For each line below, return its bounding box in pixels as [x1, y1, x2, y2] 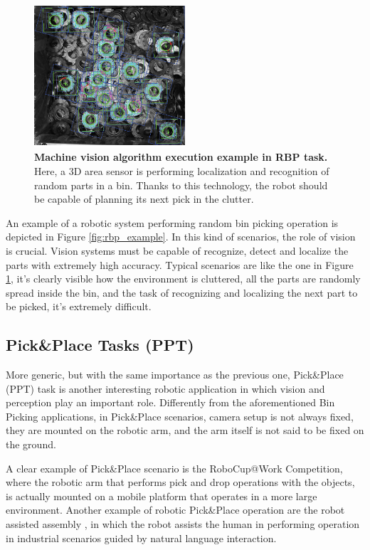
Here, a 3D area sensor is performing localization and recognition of [34, 163, 329, 178]
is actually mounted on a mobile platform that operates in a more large [6, 488, 317, 503]
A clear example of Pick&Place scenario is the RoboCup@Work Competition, [6, 460, 343, 475]
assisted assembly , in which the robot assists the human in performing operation [6, 517, 360, 532]
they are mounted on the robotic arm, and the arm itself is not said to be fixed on [6, 423, 364, 438]
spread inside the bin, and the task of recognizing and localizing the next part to [6, 285, 358, 300]
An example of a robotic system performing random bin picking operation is [6, 215, 339, 230]
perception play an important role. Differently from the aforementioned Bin [6, 395, 335, 410]
